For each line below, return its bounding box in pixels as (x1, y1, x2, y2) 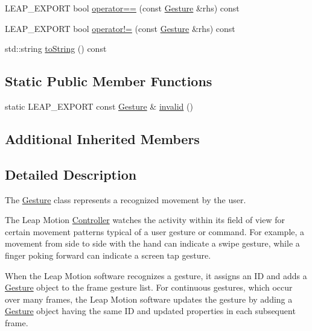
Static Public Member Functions (5, 72, 212, 90)
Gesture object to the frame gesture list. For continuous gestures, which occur (5, 281, 293, 294)
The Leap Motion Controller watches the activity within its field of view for (5, 213, 285, 226)
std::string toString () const (5, 42, 107, 55)
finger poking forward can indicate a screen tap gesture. (5, 248, 211, 261)
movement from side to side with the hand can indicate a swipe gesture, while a (5, 237, 300, 250)
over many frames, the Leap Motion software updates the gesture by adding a (5, 292, 293, 305)
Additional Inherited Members (5, 129, 200, 148)
